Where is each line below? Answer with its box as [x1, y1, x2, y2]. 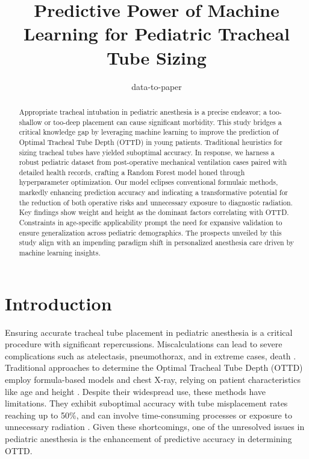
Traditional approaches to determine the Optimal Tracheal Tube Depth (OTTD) [5, 361, 303, 374]
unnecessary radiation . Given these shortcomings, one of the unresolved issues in [5, 420, 305, 433]
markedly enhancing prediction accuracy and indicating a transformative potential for [19, 187, 289, 197]
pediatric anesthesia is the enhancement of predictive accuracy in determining [5, 432, 292, 445]
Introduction [5, 290, 112, 315]
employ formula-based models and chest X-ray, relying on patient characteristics [5, 373, 301, 386]
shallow [19, 117, 42, 127]
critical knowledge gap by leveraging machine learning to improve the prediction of [19, 127, 279, 137]
